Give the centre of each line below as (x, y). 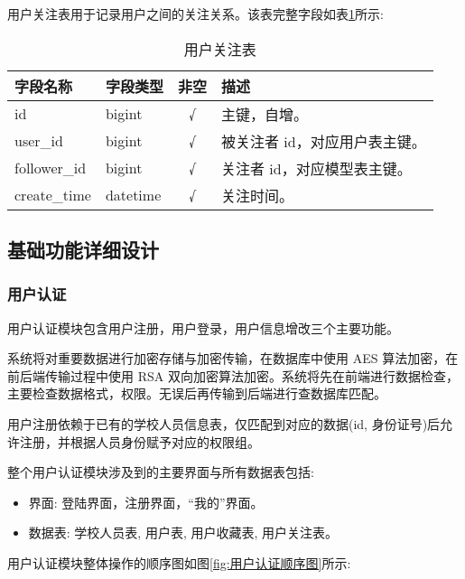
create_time (53, 195)
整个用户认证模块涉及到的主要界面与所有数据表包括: (161, 472)
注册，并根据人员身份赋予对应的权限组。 (139, 441)
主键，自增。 (264, 114)
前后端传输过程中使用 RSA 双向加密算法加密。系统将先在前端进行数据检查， (233, 375)
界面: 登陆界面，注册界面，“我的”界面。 (146, 502)
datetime (133, 195)
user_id (39, 141)
